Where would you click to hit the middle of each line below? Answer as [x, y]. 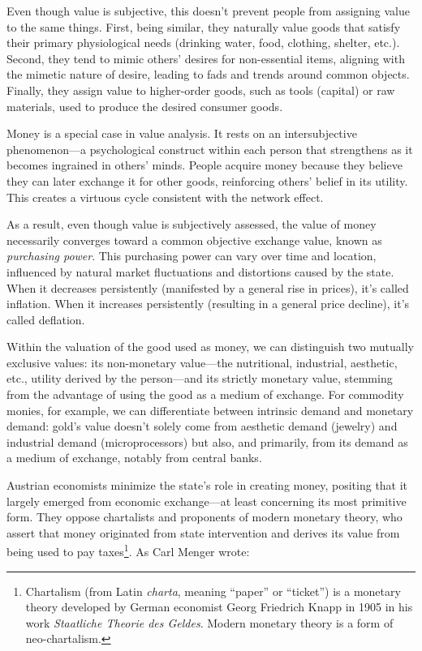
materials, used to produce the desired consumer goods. [145, 106]
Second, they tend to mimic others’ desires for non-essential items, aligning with [206, 58]
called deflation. [46, 319]
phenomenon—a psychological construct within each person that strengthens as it [210, 149]
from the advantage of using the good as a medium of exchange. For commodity [205, 394]
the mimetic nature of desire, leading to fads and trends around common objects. [208, 74]
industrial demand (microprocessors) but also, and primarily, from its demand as [207, 441]
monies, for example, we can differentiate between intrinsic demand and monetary [210, 410]
